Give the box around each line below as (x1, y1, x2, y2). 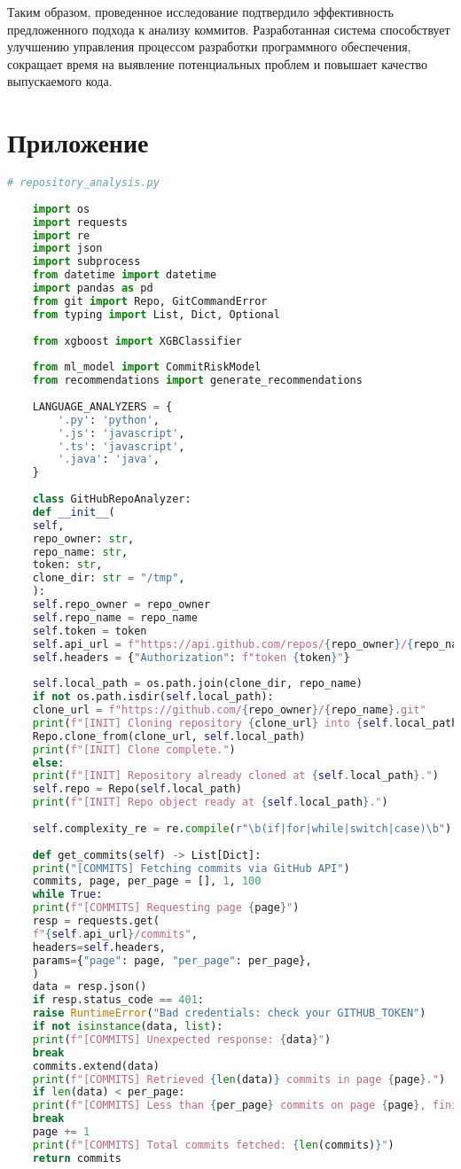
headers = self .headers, (32, 940, 166, 954)
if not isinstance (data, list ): (32, 1020, 223, 1033)
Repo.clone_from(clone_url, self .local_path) (32, 729, 306, 743)
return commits (32, 1151, 121, 1165)
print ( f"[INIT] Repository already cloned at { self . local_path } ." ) (32, 769, 439, 783)
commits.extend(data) (32, 1059, 160, 1072)
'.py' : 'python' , (58, 413, 160, 426)
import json (32, 242, 103, 255)
